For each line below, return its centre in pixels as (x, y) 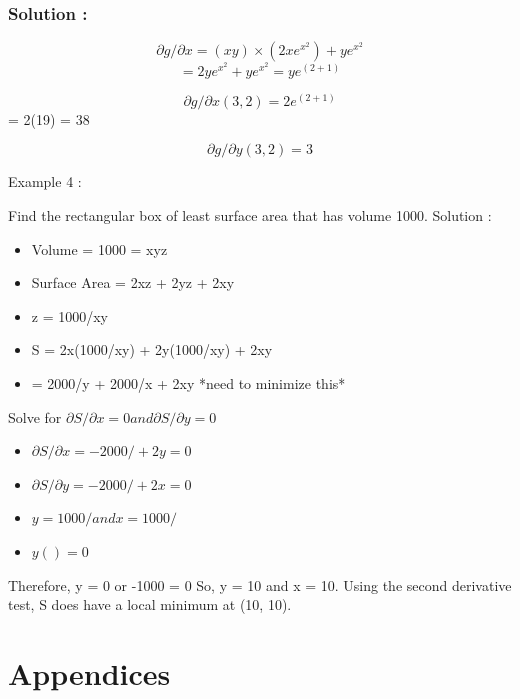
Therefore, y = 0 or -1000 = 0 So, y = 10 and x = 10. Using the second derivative (260, 584)
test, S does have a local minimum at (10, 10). (150, 604)
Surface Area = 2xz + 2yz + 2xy (133, 282)
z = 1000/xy (70, 315)
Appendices (89, 672)
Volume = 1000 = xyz (99, 248)
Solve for (35, 416)
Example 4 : (45, 181)
